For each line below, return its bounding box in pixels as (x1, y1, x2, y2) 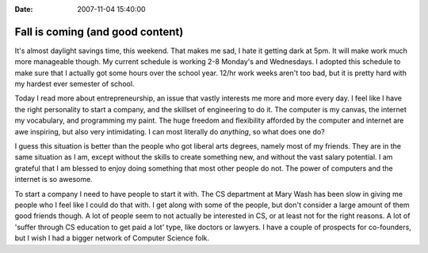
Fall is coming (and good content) (14, 25, 184, 39)
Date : (14, 5, 33, 13)
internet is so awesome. (14, 175, 93, 184)
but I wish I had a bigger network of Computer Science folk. (14, 233, 210, 243)
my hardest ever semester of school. (14, 79, 135, 89)
